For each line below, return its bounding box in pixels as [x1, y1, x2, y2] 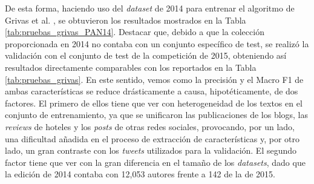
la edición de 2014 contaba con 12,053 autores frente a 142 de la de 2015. [5, 168, 275, 180]
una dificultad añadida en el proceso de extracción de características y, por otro [5, 132, 299, 145]
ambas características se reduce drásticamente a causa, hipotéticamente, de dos [5, 85, 298, 97]
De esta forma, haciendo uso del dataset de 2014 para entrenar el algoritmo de [5, 2, 295, 14]
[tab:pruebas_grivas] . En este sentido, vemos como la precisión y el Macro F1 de [5, 73, 304, 85]
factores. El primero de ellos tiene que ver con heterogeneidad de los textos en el [5, 96, 303, 109]
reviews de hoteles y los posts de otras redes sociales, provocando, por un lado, [5, 120, 295, 133]
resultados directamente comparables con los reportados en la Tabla [5, 61, 257, 73]
